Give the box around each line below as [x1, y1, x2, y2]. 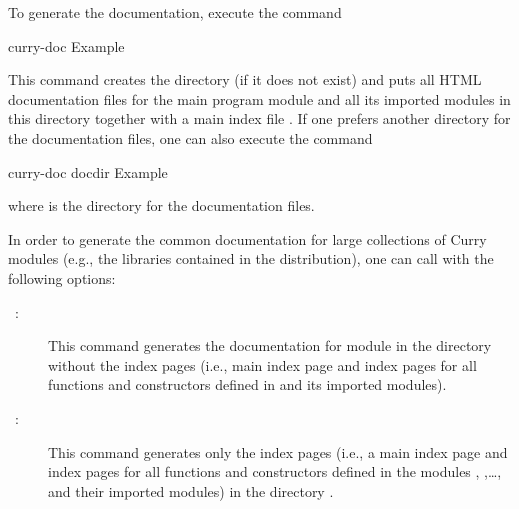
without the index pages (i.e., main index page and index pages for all [48, 354, 477, 375]
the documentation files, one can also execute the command [8, 127, 373, 148]
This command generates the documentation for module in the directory [48, 335, 492, 356]
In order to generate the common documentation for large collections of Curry [8, 228, 487, 249]
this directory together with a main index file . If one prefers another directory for [8, 108, 511, 129]
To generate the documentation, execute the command [8, 2, 342, 22]
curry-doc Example [8, 35, 125, 56]
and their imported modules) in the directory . [48, 480, 334, 501]
